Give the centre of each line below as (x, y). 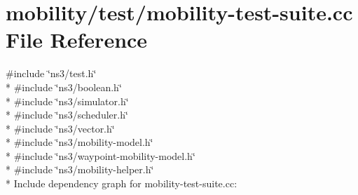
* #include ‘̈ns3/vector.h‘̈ (60, 128)
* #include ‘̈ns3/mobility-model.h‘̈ (80, 142)
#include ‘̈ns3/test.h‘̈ (51, 73)
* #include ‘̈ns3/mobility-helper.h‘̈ (80, 169)
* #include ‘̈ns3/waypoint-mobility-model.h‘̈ (101, 155)
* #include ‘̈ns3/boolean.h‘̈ (64, 87)
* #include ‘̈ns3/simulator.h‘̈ (67, 101)
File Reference (77, 40)
